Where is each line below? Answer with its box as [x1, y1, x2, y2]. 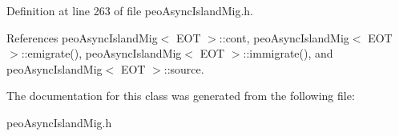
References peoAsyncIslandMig [6, 29, 158, 46]
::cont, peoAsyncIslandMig [219, 29, 349, 46]
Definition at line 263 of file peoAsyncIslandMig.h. [6, 2, 253, 18]
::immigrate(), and [243, 45, 333, 62]
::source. [163, 60, 204, 77]
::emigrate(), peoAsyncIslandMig [21, 45, 182, 62]
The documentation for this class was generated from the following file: [6, 87, 355, 104]
